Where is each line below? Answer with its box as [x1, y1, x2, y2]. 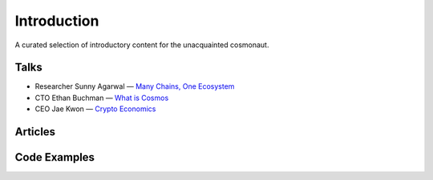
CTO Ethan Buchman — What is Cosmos [34, 93, 169, 102]
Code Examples [14, 150, 95, 164]
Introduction [14, 12, 99, 30]
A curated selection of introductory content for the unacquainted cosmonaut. [14, 40, 269, 50]
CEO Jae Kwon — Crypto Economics [34, 104, 156, 114]
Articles [14, 125, 56, 139]
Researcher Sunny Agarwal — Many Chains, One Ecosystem [34, 82, 235, 91]
